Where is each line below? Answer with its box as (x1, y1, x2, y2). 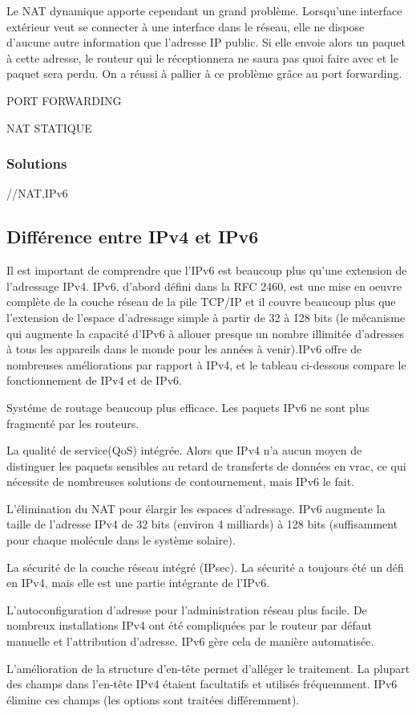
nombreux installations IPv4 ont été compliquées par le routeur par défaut (6, 617, 373, 634)
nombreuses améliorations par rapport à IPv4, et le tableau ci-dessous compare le (6, 356, 406, 373)
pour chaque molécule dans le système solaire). (6, 532, 236, 549)
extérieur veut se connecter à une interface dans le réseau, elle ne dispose (6, 18, 365, 35)
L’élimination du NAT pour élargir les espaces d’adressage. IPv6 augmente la (6, 500, 386, 516)
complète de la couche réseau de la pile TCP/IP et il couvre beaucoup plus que (6, 293, 396, 310)
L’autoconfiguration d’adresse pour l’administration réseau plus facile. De (6, 601, 367, 618)
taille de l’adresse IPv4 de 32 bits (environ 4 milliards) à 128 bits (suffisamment (6, 516, 398, 532)
